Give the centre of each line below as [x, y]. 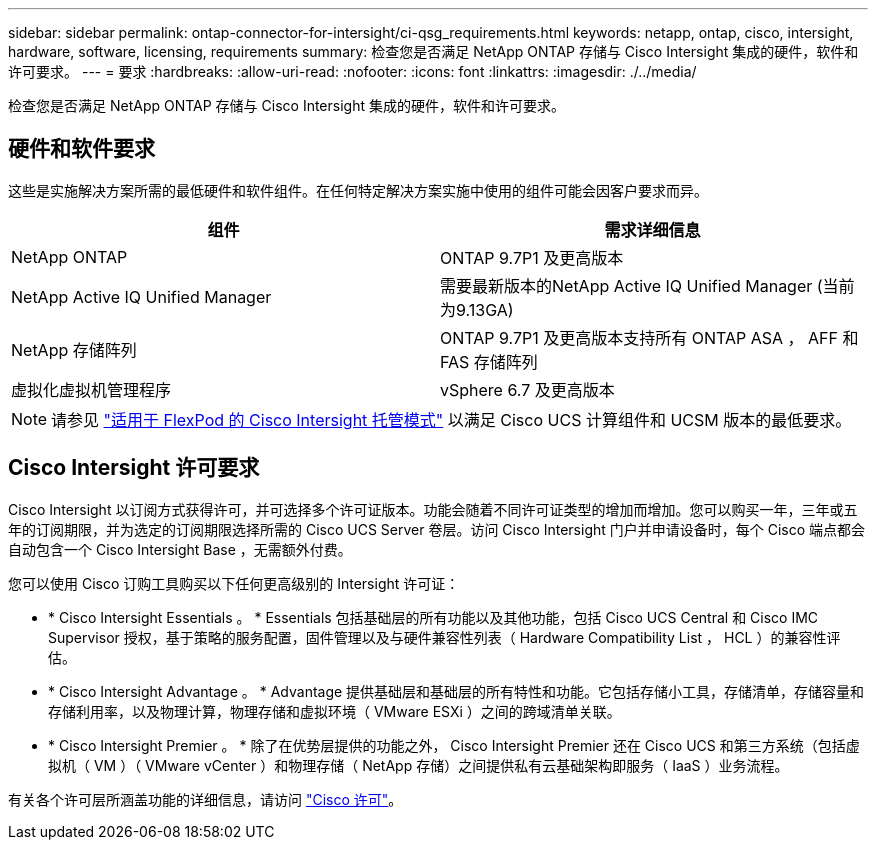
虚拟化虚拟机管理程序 [91, 389]
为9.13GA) [477, 309]
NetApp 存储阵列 [74, 349]
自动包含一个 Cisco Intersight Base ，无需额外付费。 [180, 549]
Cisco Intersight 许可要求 [134, 468]
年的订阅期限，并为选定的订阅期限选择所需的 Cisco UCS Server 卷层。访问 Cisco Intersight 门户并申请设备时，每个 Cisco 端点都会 [437, 529]
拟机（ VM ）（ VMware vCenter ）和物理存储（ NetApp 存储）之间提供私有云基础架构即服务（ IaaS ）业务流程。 [418, 765]
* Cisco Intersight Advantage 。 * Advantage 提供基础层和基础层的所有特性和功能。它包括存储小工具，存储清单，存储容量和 [456, 691]
